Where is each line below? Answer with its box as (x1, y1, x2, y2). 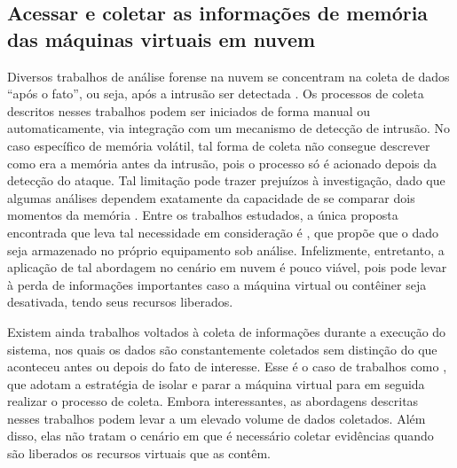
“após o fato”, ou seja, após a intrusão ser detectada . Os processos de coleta (7, 84, 424, 103)
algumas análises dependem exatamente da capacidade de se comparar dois (7, 188, 415, 207)
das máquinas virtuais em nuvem (7, 25, 316, 52)
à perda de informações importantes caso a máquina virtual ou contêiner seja (7, 275, 427, 293)
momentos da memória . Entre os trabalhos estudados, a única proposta (7, 206, 398, 224)
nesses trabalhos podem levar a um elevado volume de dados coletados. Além (7, 409, 426, 427)
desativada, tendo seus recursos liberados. (7, 292, 233, 311)
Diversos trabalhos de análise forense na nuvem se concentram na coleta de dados (7, 66, 450, 85)
